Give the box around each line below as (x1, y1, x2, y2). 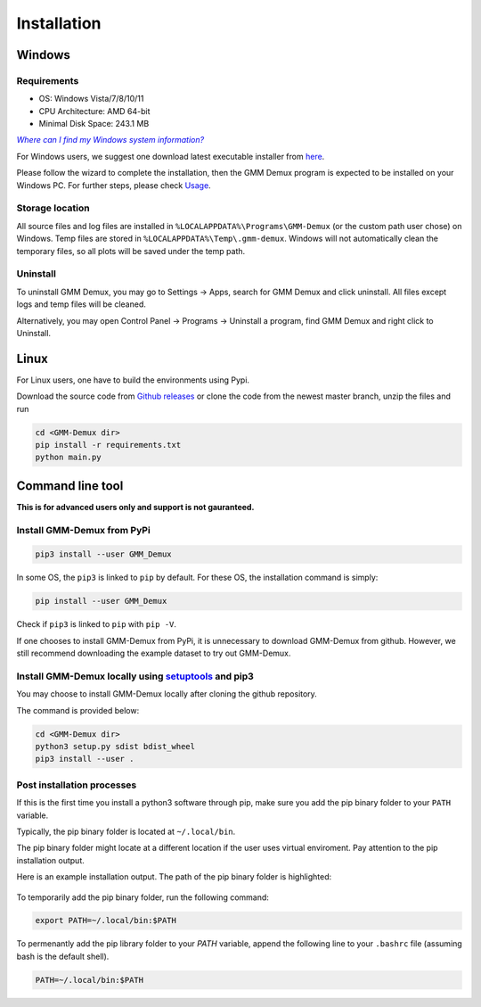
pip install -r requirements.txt (35, 440, 182, 450)
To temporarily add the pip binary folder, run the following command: (16, 892, 269, 903)
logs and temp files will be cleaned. (16, 299, 146, 310)
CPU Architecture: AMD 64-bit (38, 105, 151, 116)
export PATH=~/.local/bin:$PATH (35, 915, 177, 926)
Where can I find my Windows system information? (16, 135, 205, 145)
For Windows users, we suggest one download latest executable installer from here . (16, 151, 325, 161)
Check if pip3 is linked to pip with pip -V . (16, 619, 177, 630)
